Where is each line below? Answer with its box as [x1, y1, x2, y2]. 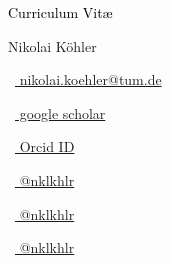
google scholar [19, 102, 106, 123]
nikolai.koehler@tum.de [19, 69, 162, 90]
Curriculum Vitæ [8, 2, 113, 22]
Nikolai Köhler [8, 35, 97, 56]
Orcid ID [19, 136, 75, 157]
